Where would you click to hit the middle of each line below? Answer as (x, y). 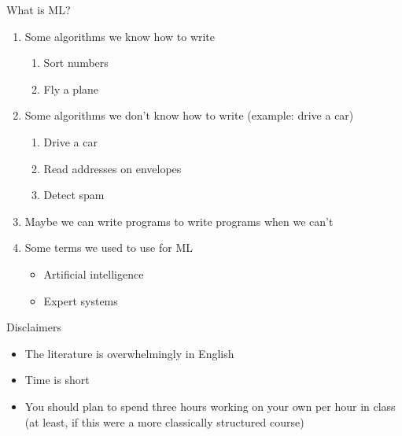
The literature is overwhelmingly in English (129, 353)
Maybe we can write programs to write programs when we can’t (179, 221)
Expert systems (81, 300)
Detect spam (74, 195)
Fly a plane (71, 89)
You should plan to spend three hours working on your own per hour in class (210, 406)
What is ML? (39, 9)
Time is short (57, 380)
